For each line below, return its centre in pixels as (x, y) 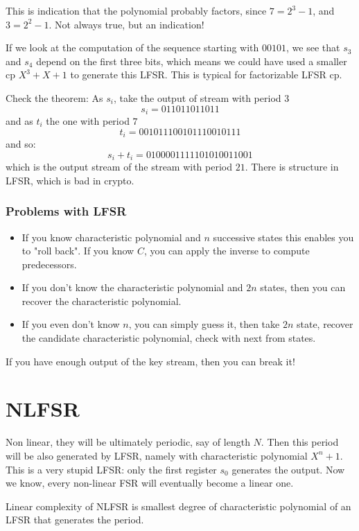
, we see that (313, 47)
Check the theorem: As (54, 97)
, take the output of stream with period (197, 97)
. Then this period (300, 442)
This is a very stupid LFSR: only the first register (111, 469)
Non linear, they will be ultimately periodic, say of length (128, 442)
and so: (21, 144)
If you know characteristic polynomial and (111, 237)
